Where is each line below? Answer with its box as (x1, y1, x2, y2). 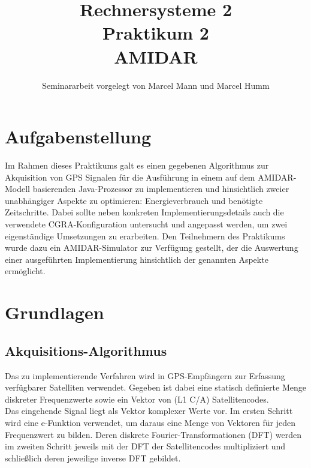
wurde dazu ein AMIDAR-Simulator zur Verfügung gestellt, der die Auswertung (5, 241, 298, 254)
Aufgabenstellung (5, 124, 152, 149)
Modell (5, 182, 31, 195)
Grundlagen (5, 300, 104, 325)
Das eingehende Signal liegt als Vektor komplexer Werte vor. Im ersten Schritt (5, 404, 293, 417)
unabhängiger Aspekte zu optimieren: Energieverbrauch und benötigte (5, 194, 263, 206)
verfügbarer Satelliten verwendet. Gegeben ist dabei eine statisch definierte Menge (5, 381, 306, 394)
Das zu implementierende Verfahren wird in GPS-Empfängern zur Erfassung (5, 369, 285, 382)
